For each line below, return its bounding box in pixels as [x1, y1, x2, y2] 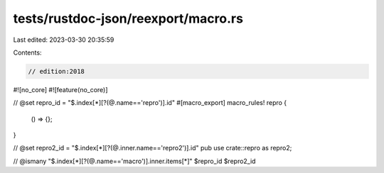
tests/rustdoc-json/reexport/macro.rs [13, 11, 243, 26]
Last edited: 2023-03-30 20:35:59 [13, 35, 114, 44]
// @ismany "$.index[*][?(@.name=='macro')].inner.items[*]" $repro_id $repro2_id [13, 157, 256, 165]
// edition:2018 [28, 67, 85, 75]
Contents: [13, 48, 42, 57]
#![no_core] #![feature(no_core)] [13, 85, 108, 94]
